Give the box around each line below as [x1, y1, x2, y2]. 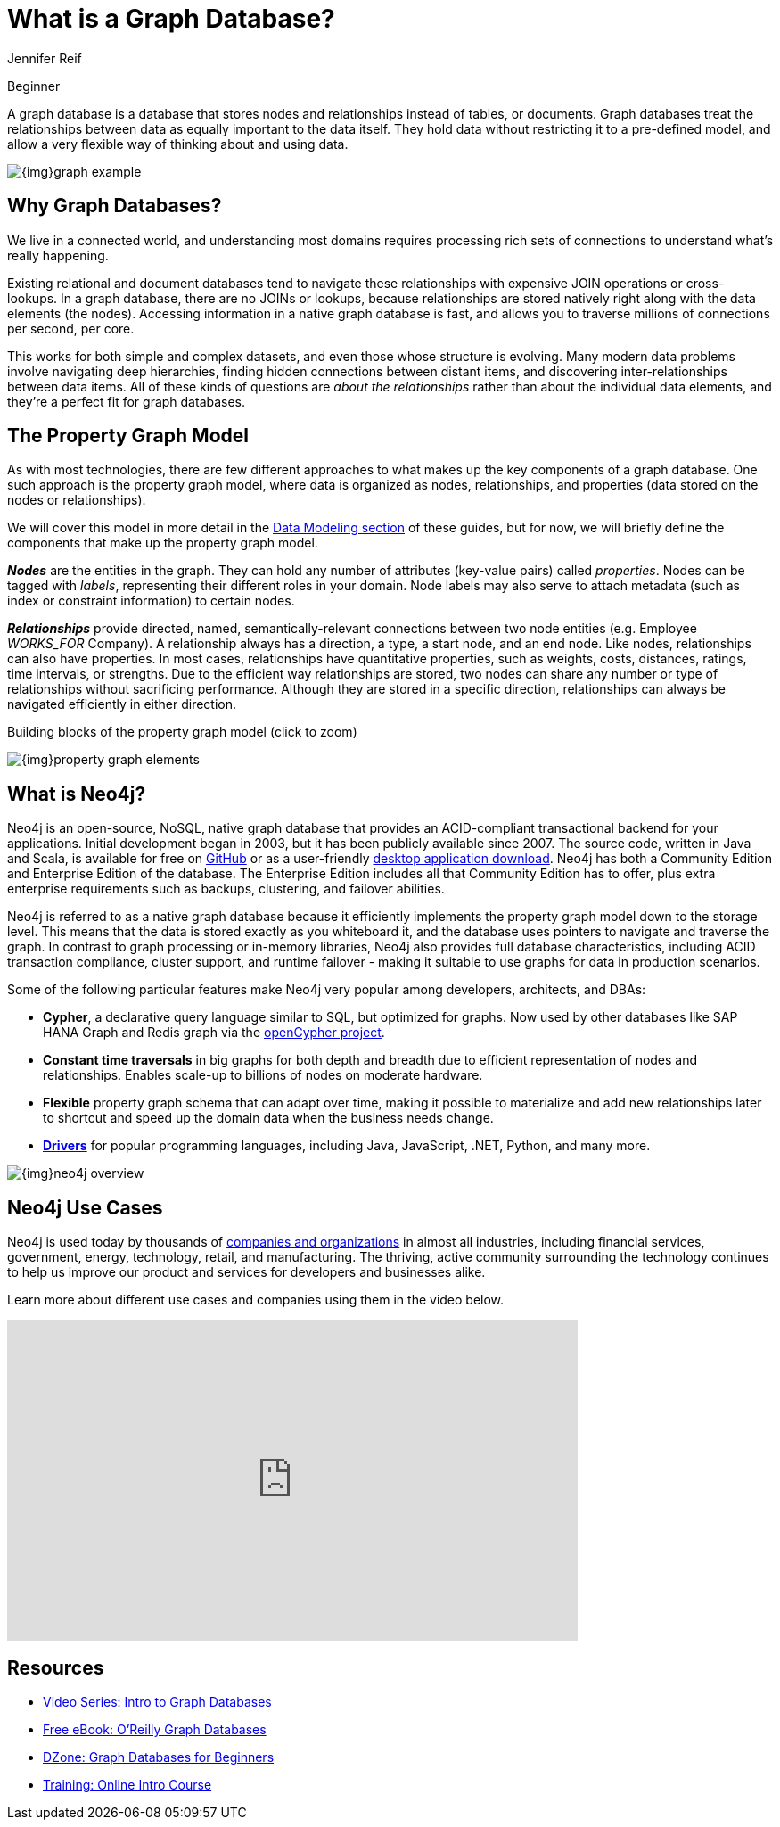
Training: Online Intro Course [43, 1776, 212, 1792]
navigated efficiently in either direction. [7, 696, 236, 712]
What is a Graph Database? [7, 4, 335, 34]
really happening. [7, 247, 109, 263]
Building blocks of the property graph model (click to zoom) [7, 724, 357, 740]
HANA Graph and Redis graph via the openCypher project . [43, 1025, 385, 1041]
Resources [7, 1656, 104, 1679]
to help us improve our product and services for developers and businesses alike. [7, 1264, 486, 1280]
